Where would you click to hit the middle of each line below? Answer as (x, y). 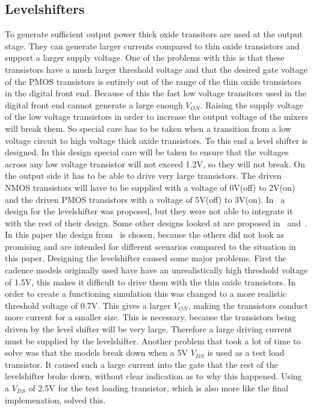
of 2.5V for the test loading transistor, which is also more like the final (158, 388)
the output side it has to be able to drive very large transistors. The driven (143, 175)
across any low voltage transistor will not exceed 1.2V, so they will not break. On (155, 163)
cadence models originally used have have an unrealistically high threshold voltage (156, 270)
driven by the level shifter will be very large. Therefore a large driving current (149, 329)
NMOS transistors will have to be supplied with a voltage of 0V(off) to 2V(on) (150, 187)
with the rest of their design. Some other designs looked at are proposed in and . (156, 222)
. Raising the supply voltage (252, 104)
